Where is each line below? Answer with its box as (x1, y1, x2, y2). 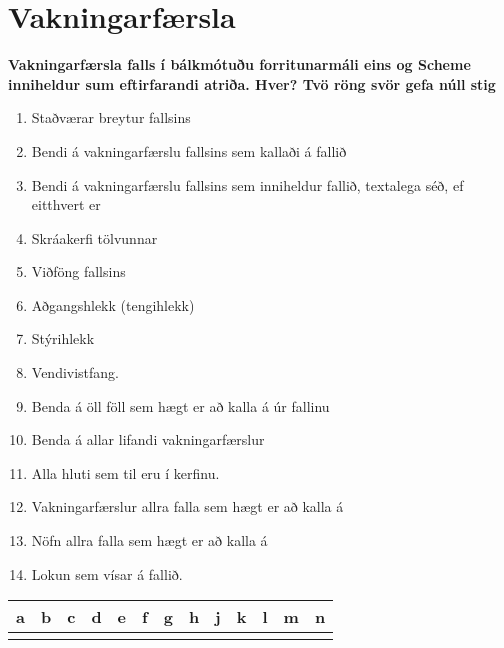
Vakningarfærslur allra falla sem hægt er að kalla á (31, 496, 344, 517)
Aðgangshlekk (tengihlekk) (31, 294, 195, 315)
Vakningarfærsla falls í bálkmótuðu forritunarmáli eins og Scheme (8, 54, 471, 75)
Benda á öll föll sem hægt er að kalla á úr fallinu (31, 395, 330, 416)
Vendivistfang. (31, 362, 120, 383)
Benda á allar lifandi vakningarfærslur (31, 429, 265, 450)
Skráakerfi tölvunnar (31, 227, 158, 248)
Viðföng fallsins (31, 261, 126, 282)
